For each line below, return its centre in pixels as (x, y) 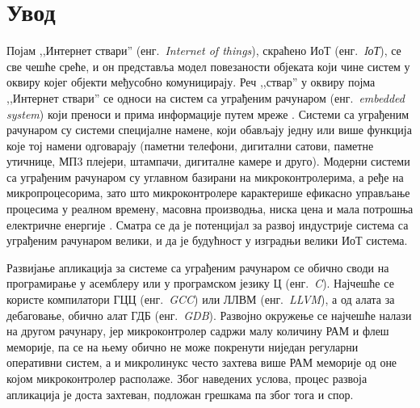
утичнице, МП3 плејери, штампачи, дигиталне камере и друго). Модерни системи (208, 161)
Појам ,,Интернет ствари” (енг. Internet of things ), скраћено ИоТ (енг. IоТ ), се (204, 50)
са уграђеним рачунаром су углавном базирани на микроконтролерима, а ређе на (205, 177)
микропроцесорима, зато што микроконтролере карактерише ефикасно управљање (208, 193)
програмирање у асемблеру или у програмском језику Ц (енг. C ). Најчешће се (200, 283)
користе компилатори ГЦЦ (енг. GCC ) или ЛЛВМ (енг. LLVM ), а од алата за (201, 299)
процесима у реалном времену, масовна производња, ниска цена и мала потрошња (210, 209)
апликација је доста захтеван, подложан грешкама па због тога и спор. (180, 394)
